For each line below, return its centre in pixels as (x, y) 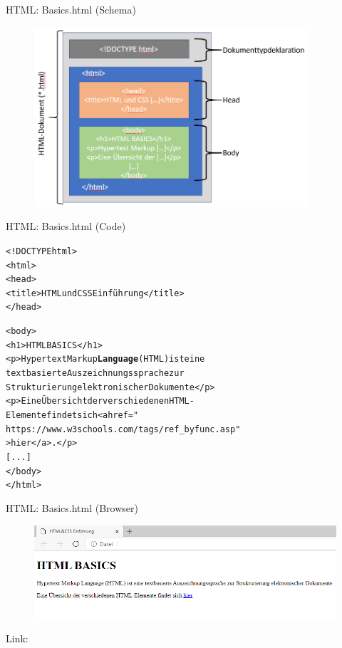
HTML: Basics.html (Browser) (72, 508)
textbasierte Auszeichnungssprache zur (95, 373)
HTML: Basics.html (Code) (66, 226)
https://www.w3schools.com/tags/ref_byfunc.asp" (123, 429)
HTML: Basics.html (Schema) (71, 9)
